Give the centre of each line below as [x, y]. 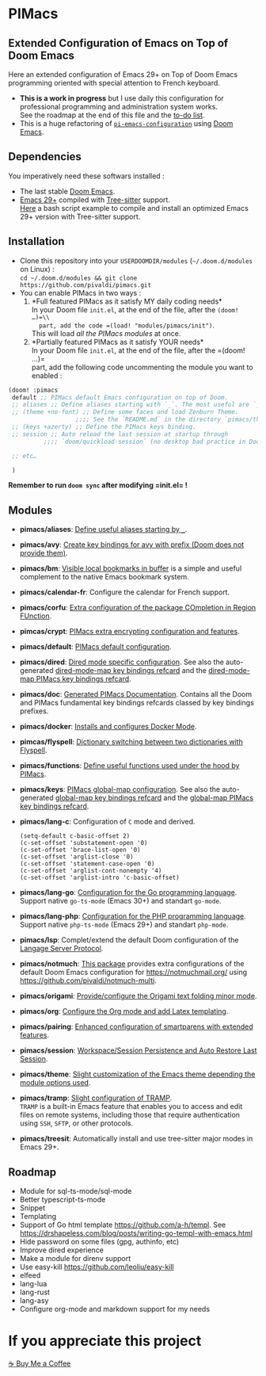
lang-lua [33, 1284]
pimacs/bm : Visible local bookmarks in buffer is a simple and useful [131, 568]
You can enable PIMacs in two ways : [80, 292]
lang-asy [34, 1300]
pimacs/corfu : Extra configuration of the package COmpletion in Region [138, 608]
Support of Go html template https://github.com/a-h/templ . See [123, 1225]
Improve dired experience [62, 1250]
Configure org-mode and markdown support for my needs [115, 1309]
